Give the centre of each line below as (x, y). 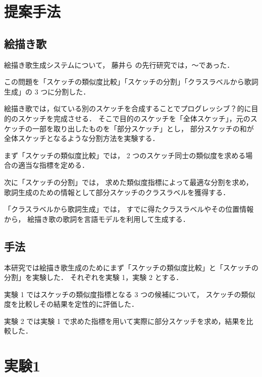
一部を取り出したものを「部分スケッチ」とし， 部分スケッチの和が (143, 128)
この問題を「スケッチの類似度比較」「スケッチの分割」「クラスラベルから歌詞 (131, 82)
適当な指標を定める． (53, 165)
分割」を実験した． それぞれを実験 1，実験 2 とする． (94, 277)
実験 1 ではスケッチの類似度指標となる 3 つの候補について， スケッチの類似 (130, 294)
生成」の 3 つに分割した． (47, 91)
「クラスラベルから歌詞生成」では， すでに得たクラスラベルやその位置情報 (129, 209)
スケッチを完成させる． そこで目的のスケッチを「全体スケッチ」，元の (134, 118)
